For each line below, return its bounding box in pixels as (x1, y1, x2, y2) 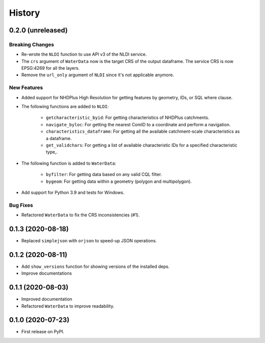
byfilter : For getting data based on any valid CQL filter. (46, 171, 162, 177)
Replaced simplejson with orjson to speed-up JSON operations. (21, 237, 157, 243)
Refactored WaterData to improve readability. (21, 303, 115, 309)
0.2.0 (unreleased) (9, 26, 68, 34)
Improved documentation (21, 296, 73, 302)
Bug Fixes (9, 201, 33, 208)
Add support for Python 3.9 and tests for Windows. (21, 189, 125, 195)
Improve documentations (21, 270, 72, 276)
